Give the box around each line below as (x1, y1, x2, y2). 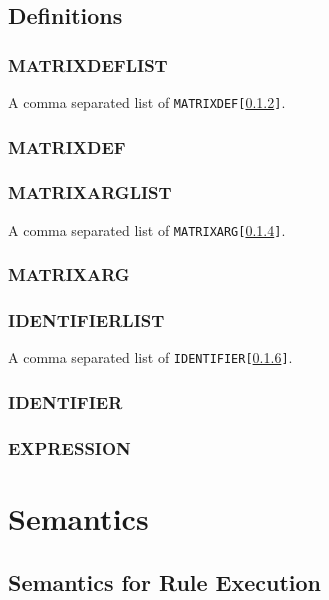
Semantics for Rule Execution (8, 566, 322, 597)
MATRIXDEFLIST (8, 52, 168, 77)
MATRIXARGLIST (8, 180, 172, 205)
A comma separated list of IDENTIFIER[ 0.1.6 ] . (8, 347, 293, 368)
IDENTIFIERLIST (8, 308, 165, 333)
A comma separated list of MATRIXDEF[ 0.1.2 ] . (8, 92, 286, 112)
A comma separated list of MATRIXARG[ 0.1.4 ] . (8, 219, 286, 240)
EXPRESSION (8, 435, 131, 460)
